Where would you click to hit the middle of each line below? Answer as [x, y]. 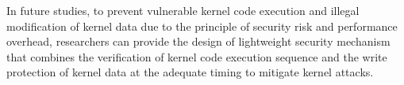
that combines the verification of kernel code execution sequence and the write [197, 56]
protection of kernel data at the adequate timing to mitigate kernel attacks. [190, 72]
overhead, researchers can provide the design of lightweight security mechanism [198, 41]
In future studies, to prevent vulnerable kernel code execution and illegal [183, 10]
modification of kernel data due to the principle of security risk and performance [202, 26]
